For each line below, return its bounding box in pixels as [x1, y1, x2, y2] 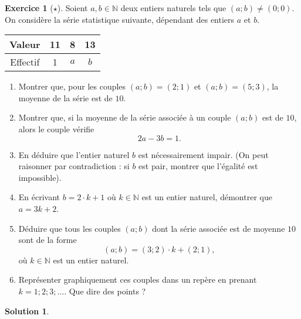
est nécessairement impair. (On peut [138, 148, 269, 160]
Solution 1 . [5, 304, 49, 317]
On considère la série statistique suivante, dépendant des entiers [5, 13, 235, 25]
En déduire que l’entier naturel [18, 148, 130, 160]
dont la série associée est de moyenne [152, 222, 285, 234]
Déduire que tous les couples [18, 222, 121, 234]
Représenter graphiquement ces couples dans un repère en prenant [18, 273, 257, 286]
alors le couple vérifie [18, 122, 94, 135]
